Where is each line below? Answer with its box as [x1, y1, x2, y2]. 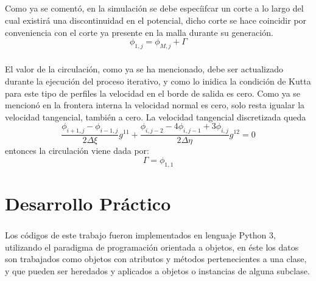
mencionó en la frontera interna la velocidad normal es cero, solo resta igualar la [5, 99, 305, 111]
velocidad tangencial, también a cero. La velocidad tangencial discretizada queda [5, 110, 306, 123]
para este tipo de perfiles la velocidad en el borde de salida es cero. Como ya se [5, 86, 301, 99]
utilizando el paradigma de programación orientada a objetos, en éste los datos [5, 240, 299, 253]
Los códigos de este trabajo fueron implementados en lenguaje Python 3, [5, 229, 276, 241]
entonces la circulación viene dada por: [5, 144, 149, 157]
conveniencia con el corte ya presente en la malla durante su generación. [5, 26, 273, 38]
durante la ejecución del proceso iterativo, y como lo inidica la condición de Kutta [5, 74, 311, 87]
